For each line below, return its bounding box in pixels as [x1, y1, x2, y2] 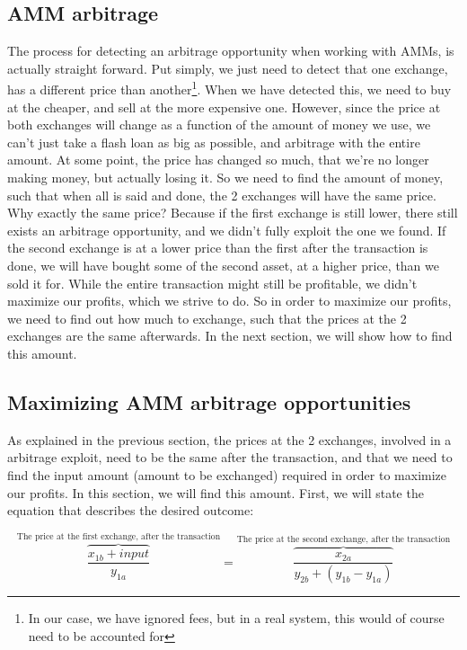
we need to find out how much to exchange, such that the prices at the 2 [7, 308, 407, 327]
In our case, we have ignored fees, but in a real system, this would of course [28, 609, 445, 628]
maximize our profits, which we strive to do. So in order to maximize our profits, [7, 291, 452, 310]
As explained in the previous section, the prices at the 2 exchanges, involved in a [7, 430, 452, 449]
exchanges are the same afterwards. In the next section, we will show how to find [7, 326, 453, 345]
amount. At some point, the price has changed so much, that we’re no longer [7, 150, 429, 169]
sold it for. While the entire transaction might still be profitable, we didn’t [7, 273, 418, 292]
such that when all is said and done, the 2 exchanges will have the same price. [7, 185, 436, 204]
